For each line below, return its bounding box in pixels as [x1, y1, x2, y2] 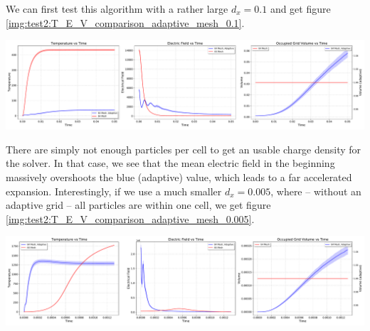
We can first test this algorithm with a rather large [6, 1, 228, 16]
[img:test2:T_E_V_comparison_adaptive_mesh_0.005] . [6, 211, 255, 226]
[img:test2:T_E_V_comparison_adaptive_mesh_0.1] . [6, 15, 245, 30]
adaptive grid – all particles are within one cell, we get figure [6, 197, 271, 212]
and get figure [270, 1, 331, 16]
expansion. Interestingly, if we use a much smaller [6, 183, 222, 198]
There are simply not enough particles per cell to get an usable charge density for [6, 141, 361, 156]
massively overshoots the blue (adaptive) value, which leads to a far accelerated [6, 169, 352, 184]
